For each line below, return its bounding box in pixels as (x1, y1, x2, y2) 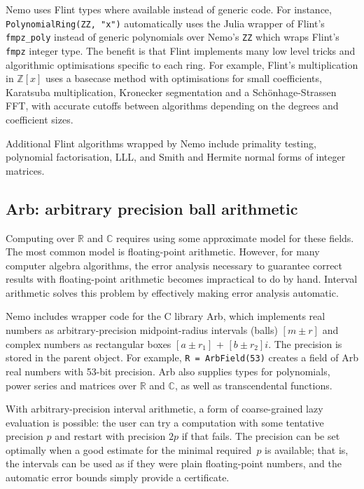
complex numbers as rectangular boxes (6, 336, 171, 351)
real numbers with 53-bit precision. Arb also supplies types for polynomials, (6, 363, 330, 378)
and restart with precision (55, 429, 166, 443)
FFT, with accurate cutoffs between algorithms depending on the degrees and (6, 98, 339, 113)
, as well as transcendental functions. (174, 377, 332, 392)
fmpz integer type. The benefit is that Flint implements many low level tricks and (6, 43, 356, 58)
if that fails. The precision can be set (181, 429, 340, 443)
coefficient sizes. (6, 112, 73, 126)
